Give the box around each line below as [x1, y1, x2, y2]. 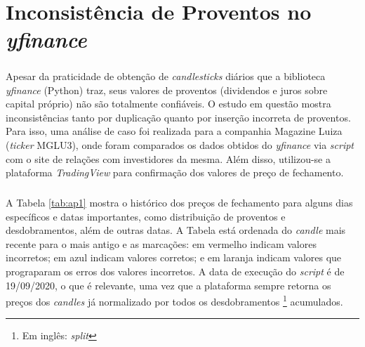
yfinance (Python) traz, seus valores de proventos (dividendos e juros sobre [6, 82, 328, 97]
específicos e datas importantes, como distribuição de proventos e [6, 209, 286, 223]
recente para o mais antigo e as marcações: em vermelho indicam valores [6, 236, 317, 251]
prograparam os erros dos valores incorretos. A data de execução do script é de [6, 264, 345, 279]
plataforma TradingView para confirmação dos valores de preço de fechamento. [6, 165, 344, 180]
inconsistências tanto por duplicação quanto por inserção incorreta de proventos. [6, 110, 351, 124]
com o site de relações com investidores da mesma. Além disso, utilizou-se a [6, 151, 331, 166]
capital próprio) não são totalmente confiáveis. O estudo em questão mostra [6, 96, 331, 111]
